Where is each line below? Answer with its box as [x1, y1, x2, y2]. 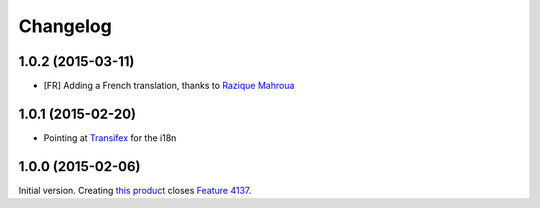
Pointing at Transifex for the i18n [43, 131, 177, 144]
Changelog [18, 15, 112, 37]
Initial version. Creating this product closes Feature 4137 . [18, 184, 252, 196]
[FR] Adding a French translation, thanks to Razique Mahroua [43, 80, 295, 92]
